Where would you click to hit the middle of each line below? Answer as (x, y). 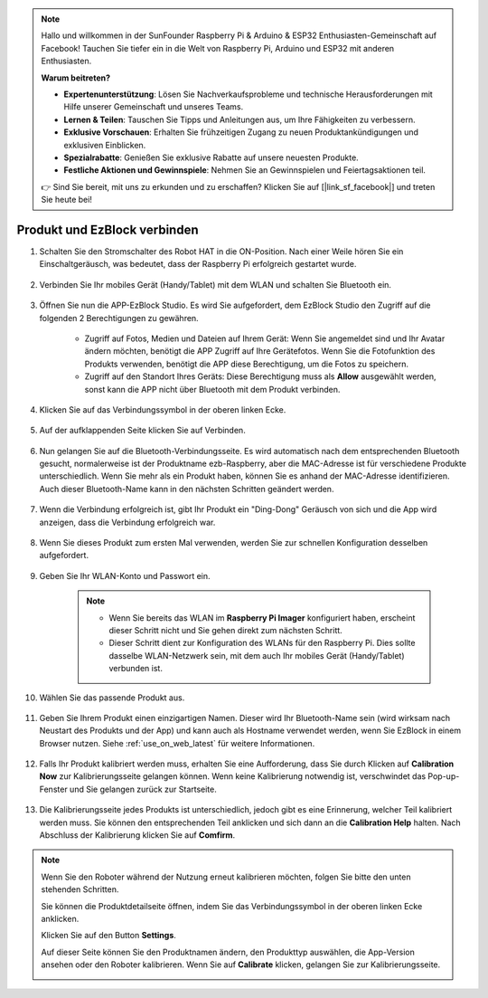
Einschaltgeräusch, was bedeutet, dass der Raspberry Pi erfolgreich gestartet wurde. (198, 264)
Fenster (53, 789)
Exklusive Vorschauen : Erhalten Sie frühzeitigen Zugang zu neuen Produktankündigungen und (241, 132)
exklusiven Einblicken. (105, 145)
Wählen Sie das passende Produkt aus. (112, 698)
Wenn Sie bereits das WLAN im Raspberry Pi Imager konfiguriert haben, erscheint (262, 618)
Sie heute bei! (66, 200)
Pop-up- (444, 776)
